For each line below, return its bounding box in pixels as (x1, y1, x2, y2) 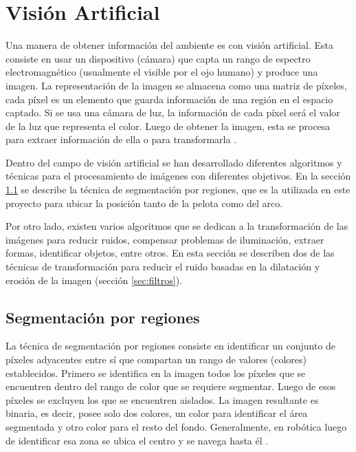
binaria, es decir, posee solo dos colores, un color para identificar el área (5, 406, 308, 420)
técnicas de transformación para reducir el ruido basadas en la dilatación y (5, 259, 320, 274)
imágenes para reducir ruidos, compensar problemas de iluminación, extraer (5, 232, 324, 246)
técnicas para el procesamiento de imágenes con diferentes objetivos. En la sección (5, 169, 351, 183)
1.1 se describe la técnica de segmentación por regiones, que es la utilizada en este (5, 182, 351, 197)
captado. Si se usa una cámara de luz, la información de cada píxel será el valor (5, 105, 340, 120)
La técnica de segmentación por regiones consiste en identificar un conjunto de (5, 338, 336, 353)
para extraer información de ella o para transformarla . (5, 132, 237, 147)
